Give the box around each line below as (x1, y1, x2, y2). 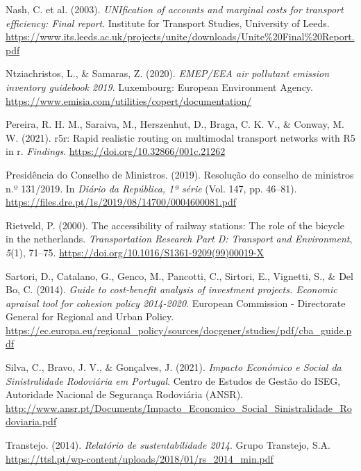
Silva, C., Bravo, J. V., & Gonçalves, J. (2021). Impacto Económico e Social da (6, 360, 342, 374)
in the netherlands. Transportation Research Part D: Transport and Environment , (6, 231, 353, 246)
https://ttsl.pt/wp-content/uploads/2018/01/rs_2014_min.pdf (6, 451, 274, 465)
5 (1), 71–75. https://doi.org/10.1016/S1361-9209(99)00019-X (6, 245, 265, 259)
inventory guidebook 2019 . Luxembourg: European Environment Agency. (6, 79, 313, 94)
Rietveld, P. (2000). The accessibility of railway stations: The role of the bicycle (6, 217, 345, 232)
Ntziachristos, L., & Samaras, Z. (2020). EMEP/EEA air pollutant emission (6, 66, 330, 81)
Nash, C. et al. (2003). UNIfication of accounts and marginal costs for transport (6, 2, 344, 16)
